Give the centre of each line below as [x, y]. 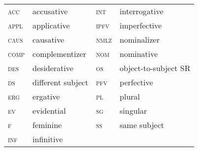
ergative [46, 96]
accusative [50, 11]
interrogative [142, 11]
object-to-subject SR [155, 68]
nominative [139, 54]
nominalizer [140, 39]
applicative [51, 25]
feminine [47, 125]
